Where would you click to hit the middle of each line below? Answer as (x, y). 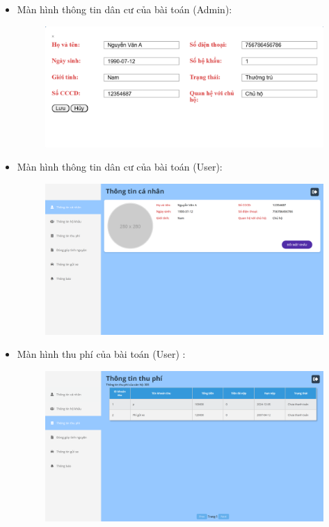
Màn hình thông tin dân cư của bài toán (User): (120, 167)
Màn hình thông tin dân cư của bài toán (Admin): (125, 9)
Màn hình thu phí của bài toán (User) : (101, 354)
